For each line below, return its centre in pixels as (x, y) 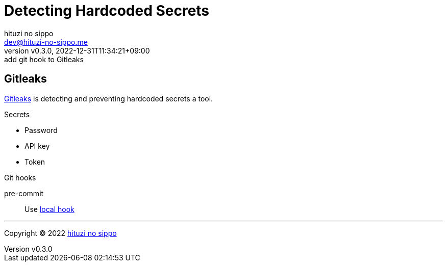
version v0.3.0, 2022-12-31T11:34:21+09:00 (77, 50)
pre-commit (24, 193)
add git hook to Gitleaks (44, 59)
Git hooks (20, 177)
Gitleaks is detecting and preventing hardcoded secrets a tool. (109, 98)
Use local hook (49, 209)
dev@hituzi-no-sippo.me (46, 42)
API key (37, 146)
